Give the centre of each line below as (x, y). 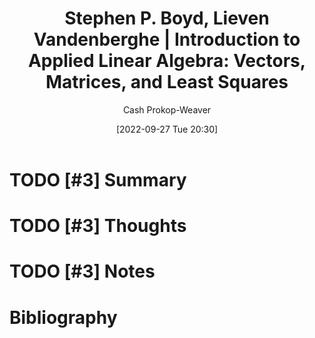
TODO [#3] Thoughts (98, 226)
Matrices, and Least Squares (167, 82)
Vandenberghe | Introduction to (167, 39)
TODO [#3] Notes (82, 271)
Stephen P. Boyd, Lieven (167, 18)
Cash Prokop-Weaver (167, 109)
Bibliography (63, 317)
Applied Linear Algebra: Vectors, (167, 61)
